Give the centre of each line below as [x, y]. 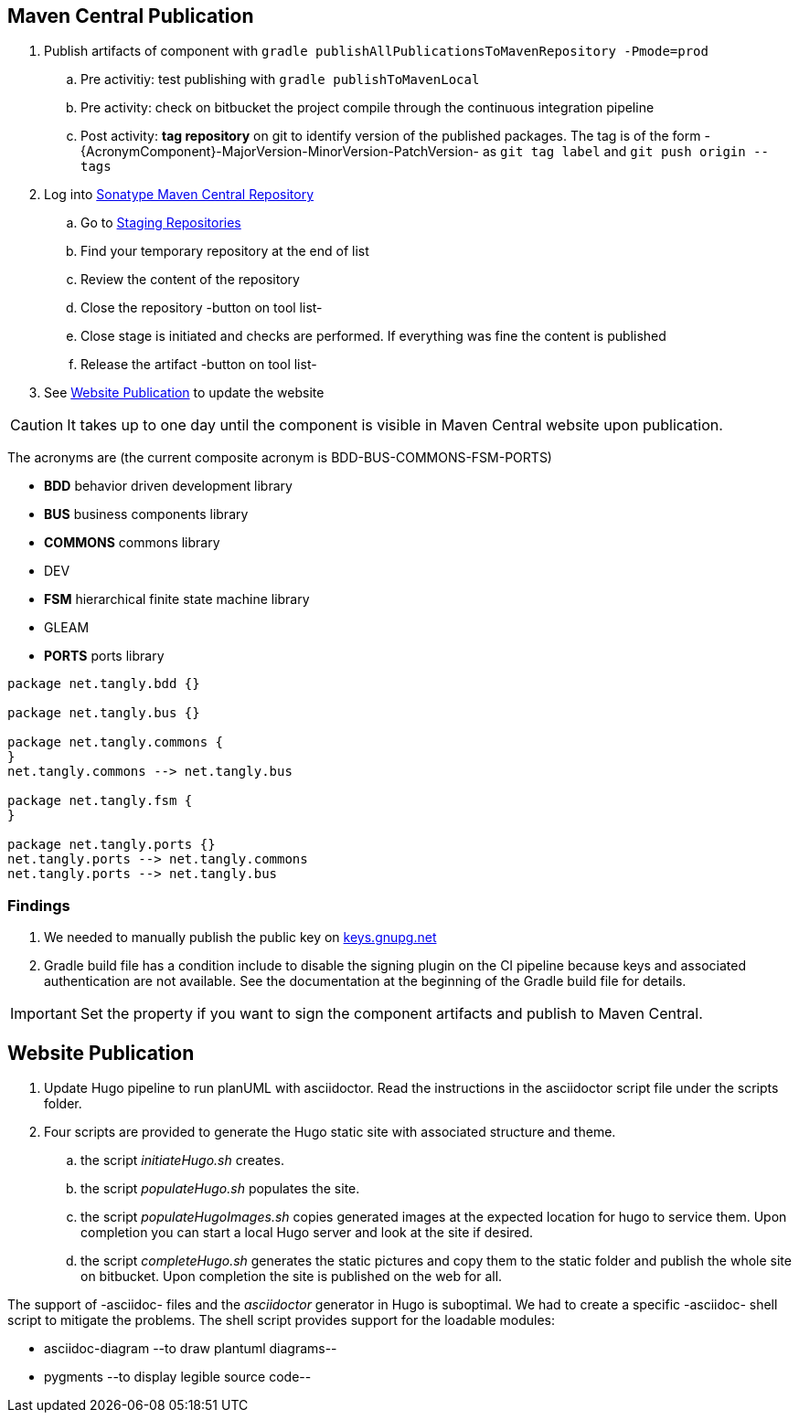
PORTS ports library [104, 656]
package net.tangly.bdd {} [104, 684]
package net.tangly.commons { [116, 742]
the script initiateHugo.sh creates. [182, 1160]
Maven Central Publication [131, 16]
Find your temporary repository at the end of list [225, 251]
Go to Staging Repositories [161, 223]
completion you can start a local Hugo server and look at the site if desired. [307, 1233]
